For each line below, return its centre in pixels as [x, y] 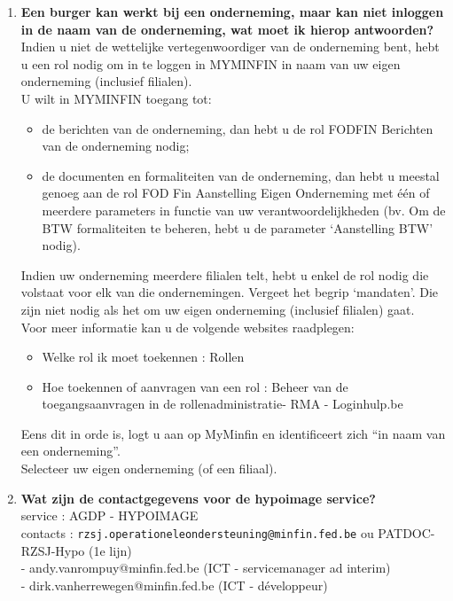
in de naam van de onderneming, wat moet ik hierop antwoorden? [227, 29]
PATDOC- [406, 532]
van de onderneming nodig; [116, 146]
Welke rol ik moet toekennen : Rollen [143, 357]
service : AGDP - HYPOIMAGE [109, 515]
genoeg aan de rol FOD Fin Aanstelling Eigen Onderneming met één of [236, 193]
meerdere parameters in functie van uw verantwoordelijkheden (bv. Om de [244, 210]
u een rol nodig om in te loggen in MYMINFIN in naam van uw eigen [211, 63]
